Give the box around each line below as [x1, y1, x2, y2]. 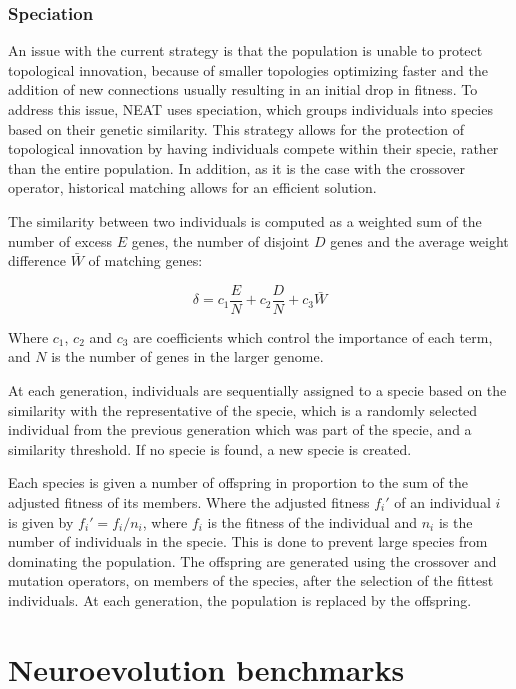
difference [8, 250, 66, 271]
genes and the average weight [330, 230, 509, 251]
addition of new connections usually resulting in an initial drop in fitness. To [8, 79, 478, 100]
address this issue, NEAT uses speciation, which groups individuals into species [8, 99, 493, 119]
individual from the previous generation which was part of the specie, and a [8, 419, 472, 440]
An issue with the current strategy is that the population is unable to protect [8, 40, 483, 61]
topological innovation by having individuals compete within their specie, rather [8, 138, 499, 159]
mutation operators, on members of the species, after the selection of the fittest [8, 570, 494, 591]
